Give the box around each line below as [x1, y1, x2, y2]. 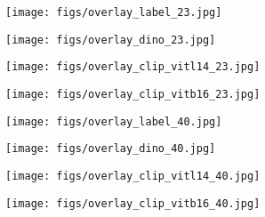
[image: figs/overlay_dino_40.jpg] [5, 142, 216, 156]
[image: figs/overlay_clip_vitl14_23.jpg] [5, 60, 261, 74]
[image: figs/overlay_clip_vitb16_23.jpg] [5, 87, 261, 100]
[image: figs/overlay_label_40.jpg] [5, 115, 222, 128]
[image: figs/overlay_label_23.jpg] [5, 6, 222, 19]
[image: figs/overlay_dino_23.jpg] [5, 33, 216, 46]
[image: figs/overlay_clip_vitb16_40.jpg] [5, 197, 261, 210]
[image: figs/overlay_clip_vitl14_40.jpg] [5, 169, 261, 182]
